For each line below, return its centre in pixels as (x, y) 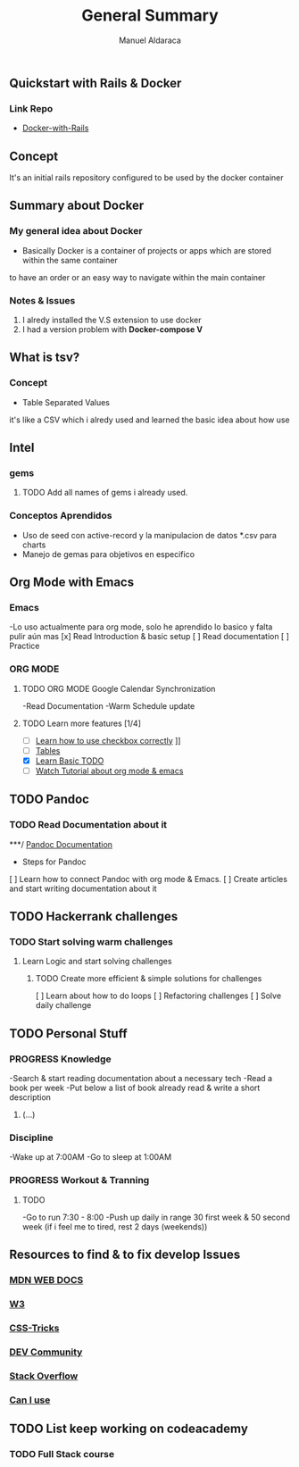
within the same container (70, 260)
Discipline (31, 1138)
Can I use (30, 1400)
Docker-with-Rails (55, 128)
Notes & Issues (42, 300)
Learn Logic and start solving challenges (97, 962)
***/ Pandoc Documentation (61, 844)
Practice (25, 646)
